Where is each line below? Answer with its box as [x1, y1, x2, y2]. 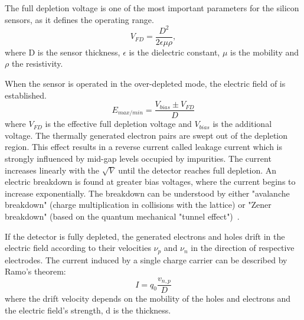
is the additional [213, 117, 272, 130]
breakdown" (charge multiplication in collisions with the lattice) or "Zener [5, 198, 272, 211]
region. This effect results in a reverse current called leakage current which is [5, 141, 283, 153]
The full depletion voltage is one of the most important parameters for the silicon [5, 2, 299, 14]
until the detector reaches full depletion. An [118, 164, 277, 176]
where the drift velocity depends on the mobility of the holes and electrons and [5, 292, 291, 305]
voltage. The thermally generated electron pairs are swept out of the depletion [5, 129, 288, 141]
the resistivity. [11, 57, 63, 70]
